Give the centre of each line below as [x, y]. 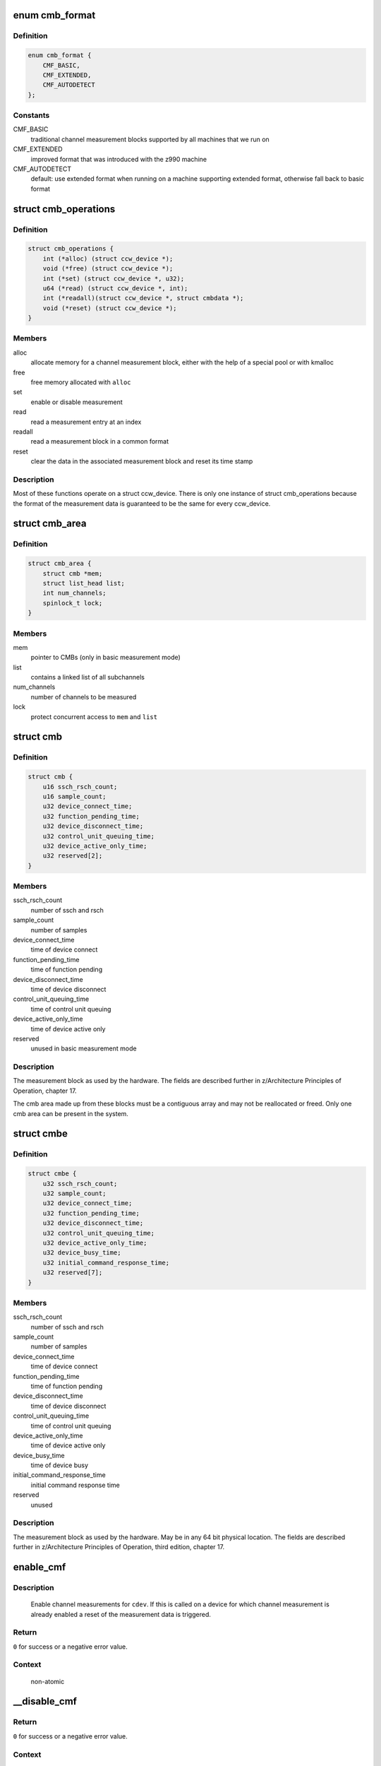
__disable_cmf [45, 1701]
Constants [31, 115]
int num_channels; [74, 593]
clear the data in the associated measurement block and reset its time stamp [142, 461]
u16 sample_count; [74, 796]
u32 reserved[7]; [73, 1273]
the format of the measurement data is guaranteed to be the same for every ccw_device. [142, 503]
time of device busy [59, 1465]
